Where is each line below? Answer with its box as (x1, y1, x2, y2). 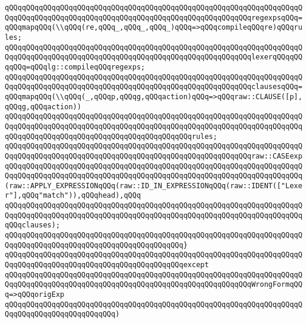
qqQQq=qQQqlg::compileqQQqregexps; (5, 62, 145, 71)
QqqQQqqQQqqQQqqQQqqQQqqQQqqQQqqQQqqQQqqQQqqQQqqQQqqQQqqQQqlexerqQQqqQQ (5, 53, 303, 62)
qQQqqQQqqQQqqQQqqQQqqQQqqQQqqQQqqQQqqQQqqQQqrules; (5, 132, 217, 141)
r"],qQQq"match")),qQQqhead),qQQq (5, 191, 141, 200)
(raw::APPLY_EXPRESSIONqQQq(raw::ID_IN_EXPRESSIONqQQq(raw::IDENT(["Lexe (5, 181, 303, 190)
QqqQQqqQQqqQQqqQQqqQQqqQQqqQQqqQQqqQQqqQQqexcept (5, 261, 209, 270)
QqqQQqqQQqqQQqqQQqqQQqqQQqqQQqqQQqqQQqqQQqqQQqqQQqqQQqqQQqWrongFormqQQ (5, 280, 303, 289)
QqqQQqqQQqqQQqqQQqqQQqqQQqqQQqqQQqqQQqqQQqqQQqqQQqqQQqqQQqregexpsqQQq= (5, 13, 303, 22)
